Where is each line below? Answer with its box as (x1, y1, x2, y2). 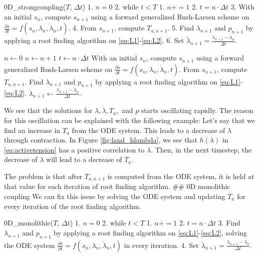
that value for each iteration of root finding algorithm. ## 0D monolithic (4, 181, 230, 191)
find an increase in (4, 124, 61, 135)
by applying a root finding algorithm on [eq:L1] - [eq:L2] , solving (54, 227, 247, 237)
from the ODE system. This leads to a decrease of (72, 124, 225, 135)
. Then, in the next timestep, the (151, 144, 252, 154)
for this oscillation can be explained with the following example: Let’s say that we (4, 115, 255, 125)
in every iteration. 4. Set (124, 239, 199, 250)
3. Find (218, 217, 240, 228)
